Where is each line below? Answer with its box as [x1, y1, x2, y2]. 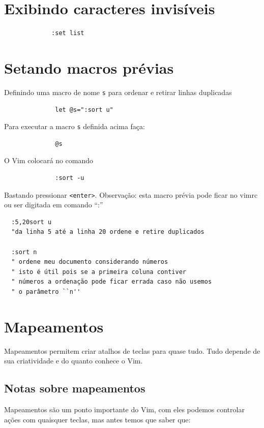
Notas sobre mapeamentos [4, 380, 145, 396]
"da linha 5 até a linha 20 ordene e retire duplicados [11, 228, 204, 236]
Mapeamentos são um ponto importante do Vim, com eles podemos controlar [4, 404, 245, 415]
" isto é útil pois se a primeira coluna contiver [11, 268, 186, 276]
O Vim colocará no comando [4, 155, 94, 166]
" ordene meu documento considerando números [11, 258, 168, 266]
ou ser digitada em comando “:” [4, 199, 103, 210]
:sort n [11, 248, 37, 256]
